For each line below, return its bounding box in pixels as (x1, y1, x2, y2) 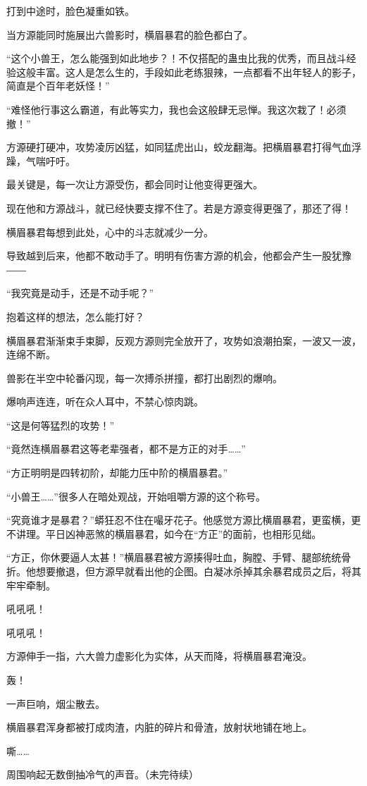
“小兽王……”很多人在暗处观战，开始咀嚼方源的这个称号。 (6, 489, 266, 503)
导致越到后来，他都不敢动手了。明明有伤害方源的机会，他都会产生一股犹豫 (6, 248, 352, 263)
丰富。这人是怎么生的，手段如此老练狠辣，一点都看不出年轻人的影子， (35, 64, 361, 79)
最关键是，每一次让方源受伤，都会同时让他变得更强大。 (6, 177, 263, 192)
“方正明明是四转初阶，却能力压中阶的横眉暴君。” (6, 465, 228, 480)
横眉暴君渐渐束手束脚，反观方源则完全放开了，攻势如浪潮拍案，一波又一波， (6, 333, 361, 348)
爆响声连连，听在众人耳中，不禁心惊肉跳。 (6, 394, 204, 409)
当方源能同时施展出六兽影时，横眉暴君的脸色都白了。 (6, 27, 253, 42)
